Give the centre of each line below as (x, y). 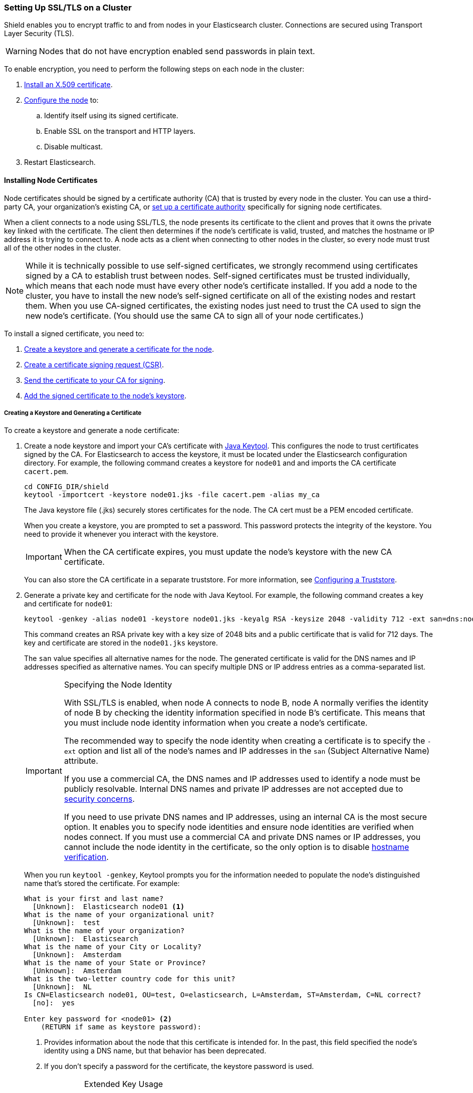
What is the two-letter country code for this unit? (130, 979)
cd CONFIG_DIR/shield (66, 487)
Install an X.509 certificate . (68, 85)
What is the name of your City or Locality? (113, 947)
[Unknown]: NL (62, 987)
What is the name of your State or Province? (115, 963)
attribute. (81, 761)
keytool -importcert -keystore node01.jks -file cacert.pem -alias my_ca (172, 495)
